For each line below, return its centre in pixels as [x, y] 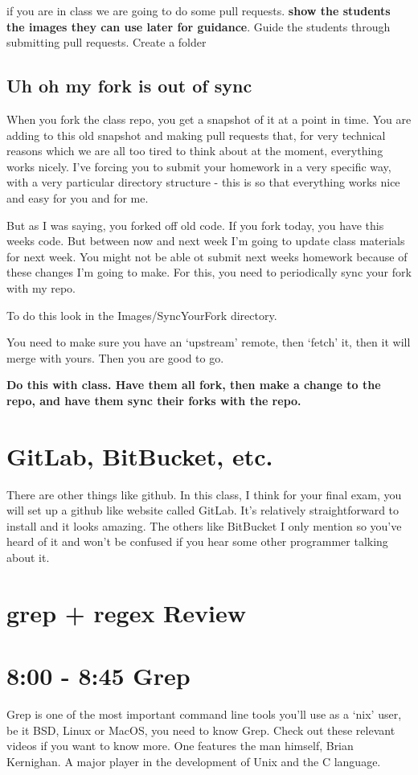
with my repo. [41, 287]
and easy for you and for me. [78, 197]
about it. [28, 557]
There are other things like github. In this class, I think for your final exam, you [204, 494]
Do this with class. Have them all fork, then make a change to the [194, 385]
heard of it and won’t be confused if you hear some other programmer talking [197, 541]
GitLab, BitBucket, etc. [140, 455]
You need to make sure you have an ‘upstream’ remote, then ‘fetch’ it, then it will [209, 342]
